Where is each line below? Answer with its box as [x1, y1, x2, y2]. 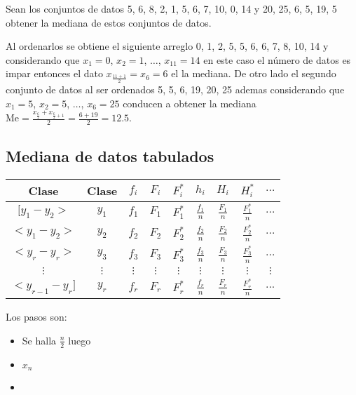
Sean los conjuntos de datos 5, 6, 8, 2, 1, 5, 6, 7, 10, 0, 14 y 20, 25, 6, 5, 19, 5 [6, 1, 337, 15]
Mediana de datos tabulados [6, 145, 214, 166]
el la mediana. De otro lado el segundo [171, 66, 336, 81]
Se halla [22, 333, 57, 347]
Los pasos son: [6, 309, 67, 324]
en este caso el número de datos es [203, 52, 351, 67]
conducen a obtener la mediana [123, 95, 256, 110]
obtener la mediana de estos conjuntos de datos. [6, 15, 212, 29]
